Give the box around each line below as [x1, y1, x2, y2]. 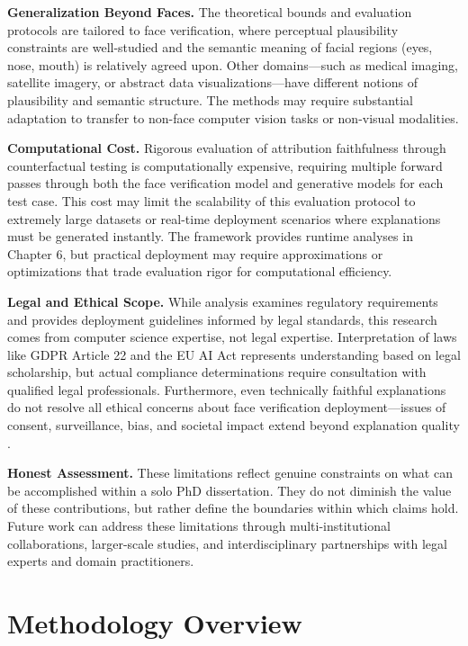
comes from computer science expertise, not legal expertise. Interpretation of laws [7, 327, 457, 346]
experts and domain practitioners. [7, 552, 194, 570]
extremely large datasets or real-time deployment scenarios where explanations [7, 209, 441, 228]
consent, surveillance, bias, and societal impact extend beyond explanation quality [7, 416, 460, 435]
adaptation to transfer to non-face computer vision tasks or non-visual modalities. [7, 108, 459, 127]
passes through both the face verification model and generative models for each [7, 174, 444, 193]
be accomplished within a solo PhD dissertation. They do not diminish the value [7, 480, 452, 499]
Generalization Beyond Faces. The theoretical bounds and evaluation [7, 3, 412, 21]
